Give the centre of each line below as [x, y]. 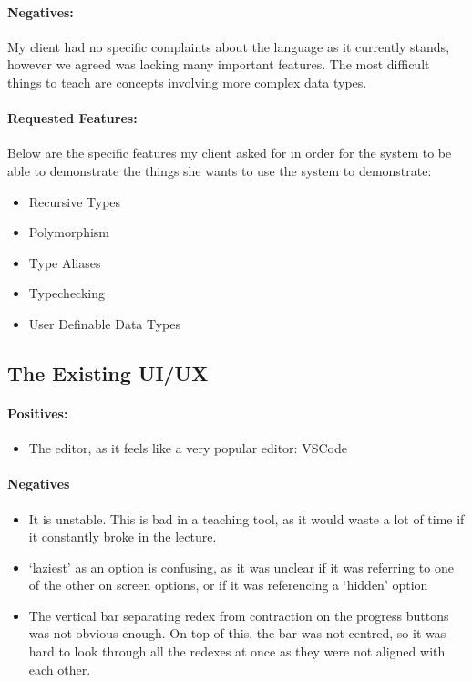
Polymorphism [69, 232]
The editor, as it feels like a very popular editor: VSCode [188, 448]
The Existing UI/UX [108, 372]
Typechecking [67, 293]
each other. [60, 669]
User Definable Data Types [105, 323]
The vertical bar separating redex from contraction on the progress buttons [239, 615]
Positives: [38, 413]
